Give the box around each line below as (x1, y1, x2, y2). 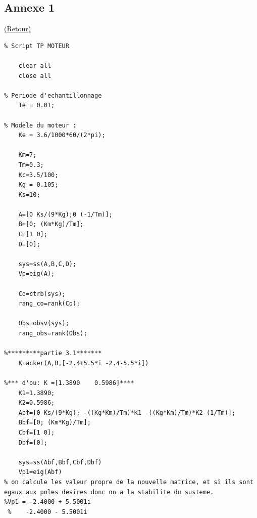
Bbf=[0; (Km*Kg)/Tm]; (18, 419, 91, 426)
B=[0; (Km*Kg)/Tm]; (18, 221, 84, 228)
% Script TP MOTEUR (4, 42, 69, 50)
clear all (18, 62, 52, 69)
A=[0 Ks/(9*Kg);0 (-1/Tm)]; (18, 210, 113, 218)
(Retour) (4, 23, 31, 34)
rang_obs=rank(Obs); (18, 330, 87, 337)
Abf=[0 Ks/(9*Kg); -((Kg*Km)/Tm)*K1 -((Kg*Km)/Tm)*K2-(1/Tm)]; (18, 409, 236, 416)
